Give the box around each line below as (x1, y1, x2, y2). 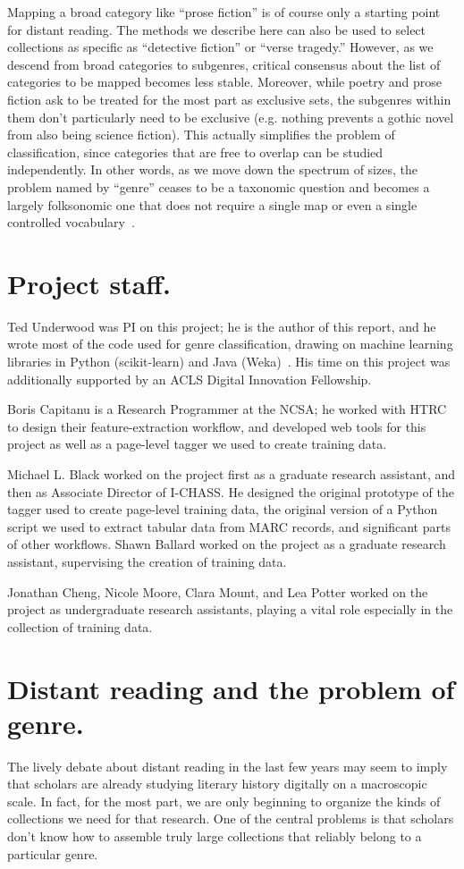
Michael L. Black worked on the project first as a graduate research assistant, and (7, 465, 456, 483)
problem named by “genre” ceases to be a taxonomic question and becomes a (7, 177, 430, 196)
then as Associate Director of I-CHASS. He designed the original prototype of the (7, 482, 454, 501)
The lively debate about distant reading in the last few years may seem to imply (7, 756, 448, 775)
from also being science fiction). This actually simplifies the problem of (7, 125, 395, 144)
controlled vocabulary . (7, 213, 135, 232)
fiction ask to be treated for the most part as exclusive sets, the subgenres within (7, 89, 451, 108)
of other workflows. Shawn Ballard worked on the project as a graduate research (7, 535, 446, 553)
